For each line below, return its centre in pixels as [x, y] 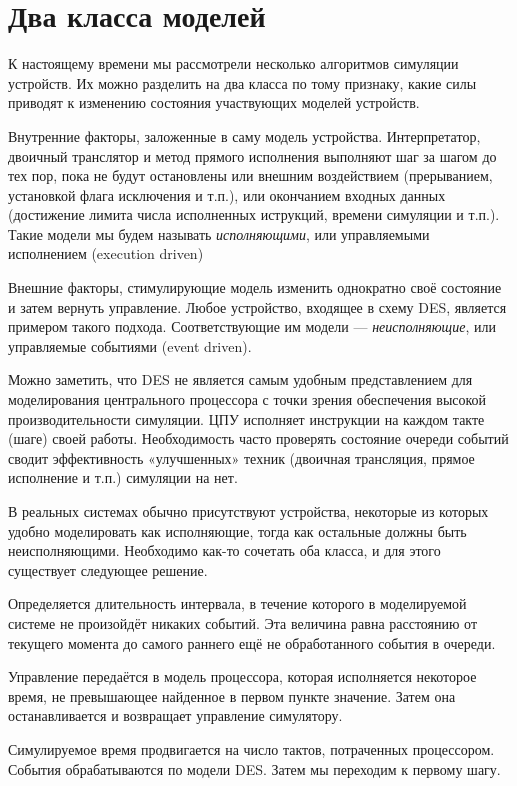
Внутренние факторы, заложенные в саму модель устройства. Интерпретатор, [244, 135]
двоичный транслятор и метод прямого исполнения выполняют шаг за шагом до [252, 155]
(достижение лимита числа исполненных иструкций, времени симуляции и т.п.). [254, 214]
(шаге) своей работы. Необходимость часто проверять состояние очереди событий [258, 438]
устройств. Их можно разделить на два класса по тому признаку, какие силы [242, 82]
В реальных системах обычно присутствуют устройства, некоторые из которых [248, 511]
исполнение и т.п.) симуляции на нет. [123, 477]
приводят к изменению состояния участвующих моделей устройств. [214, 102]
